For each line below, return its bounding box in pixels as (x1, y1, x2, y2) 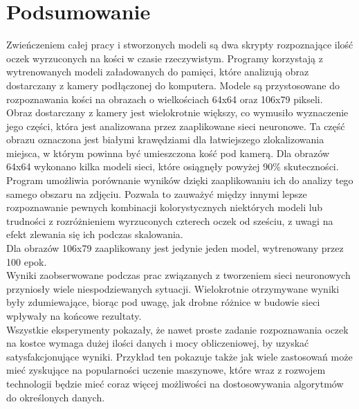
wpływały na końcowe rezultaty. (6, 309, 142, 322)
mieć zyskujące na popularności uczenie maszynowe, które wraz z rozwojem (6, 363, 326, 377)
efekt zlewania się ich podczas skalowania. (6, 227, 183, 242)
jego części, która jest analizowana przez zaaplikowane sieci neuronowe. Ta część (6, 118, 345, 133)
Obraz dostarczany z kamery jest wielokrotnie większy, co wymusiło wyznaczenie (6, 105, 349, 120)
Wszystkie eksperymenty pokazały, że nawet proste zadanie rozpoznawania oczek (6, 322, 349, 336)
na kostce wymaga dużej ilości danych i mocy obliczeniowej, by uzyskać (6, 336, 309, 350)
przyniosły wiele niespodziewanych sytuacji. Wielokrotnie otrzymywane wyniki (6, 281, 340, 296)
